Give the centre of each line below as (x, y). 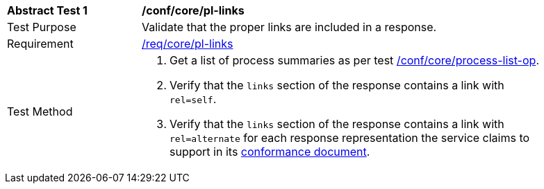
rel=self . (193, 99)
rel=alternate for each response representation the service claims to (350, 138)
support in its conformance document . (270, 152)
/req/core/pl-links (188, 44)
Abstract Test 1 (47, 10)
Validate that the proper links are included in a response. (289, 27)
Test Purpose (42, 27)
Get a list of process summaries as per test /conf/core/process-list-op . (354, 60)
